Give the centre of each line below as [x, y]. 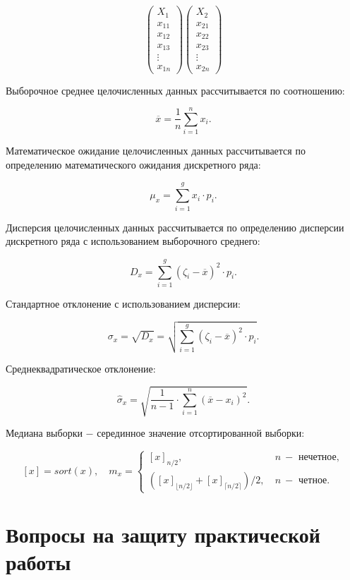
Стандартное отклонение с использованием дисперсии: [123, 303]
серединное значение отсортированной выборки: [201, 433]
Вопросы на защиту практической [163, 534]
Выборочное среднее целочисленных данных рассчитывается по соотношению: [175, 90]
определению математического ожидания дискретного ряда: [133, 164]
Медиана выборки [44, 433]
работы [38, 561]
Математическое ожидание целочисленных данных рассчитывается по [156, 151]
